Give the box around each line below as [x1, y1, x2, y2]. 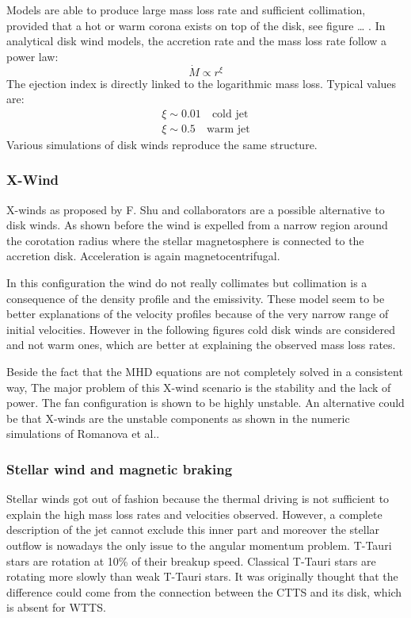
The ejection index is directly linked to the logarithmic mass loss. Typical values [6, 75, 397, 91]
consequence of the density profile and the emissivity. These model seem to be [6, 290, 385, 306]
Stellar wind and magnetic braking [6, 459, 233, 478]
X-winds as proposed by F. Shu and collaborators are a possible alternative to [6, 201, 385, 217]
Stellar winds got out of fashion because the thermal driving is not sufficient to [6, 490, 390, 507]
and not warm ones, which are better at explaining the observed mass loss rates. [6, 336, 396, 353]
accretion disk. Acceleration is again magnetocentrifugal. [6, 248, 280, 264]
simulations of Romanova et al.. [6, 425, 160, 442]
